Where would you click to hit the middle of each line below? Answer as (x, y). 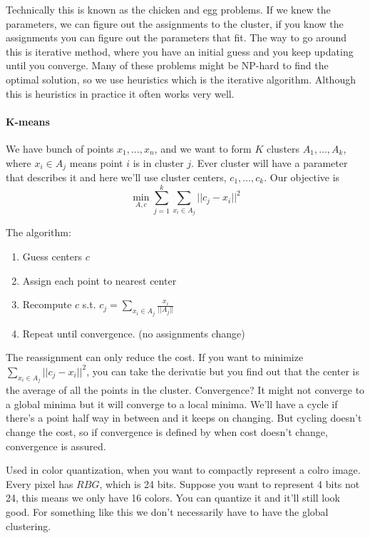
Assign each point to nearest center (99, 280)
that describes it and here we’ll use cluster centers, (116, 177)
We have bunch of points (60, 148)
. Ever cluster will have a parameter (269, 162)
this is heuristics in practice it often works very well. (120, 93)
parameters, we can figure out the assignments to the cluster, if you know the (175, 23)
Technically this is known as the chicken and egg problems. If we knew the (168, 9)
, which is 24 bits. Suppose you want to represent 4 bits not (230, 483)
